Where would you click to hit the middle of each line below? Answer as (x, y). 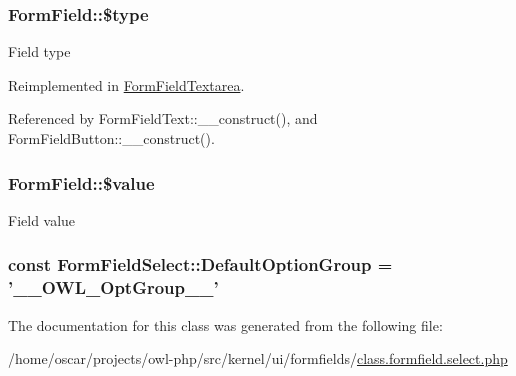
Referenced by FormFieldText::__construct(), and (163, 118)
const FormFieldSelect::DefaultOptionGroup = (200, 264)
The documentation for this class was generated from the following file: (225, 324)
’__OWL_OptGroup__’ (113, 287)
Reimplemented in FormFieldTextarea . (126, 84)
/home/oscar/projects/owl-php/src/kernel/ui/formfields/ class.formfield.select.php (258, 358)
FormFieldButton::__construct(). (111, 138)
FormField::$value (81, 182)
